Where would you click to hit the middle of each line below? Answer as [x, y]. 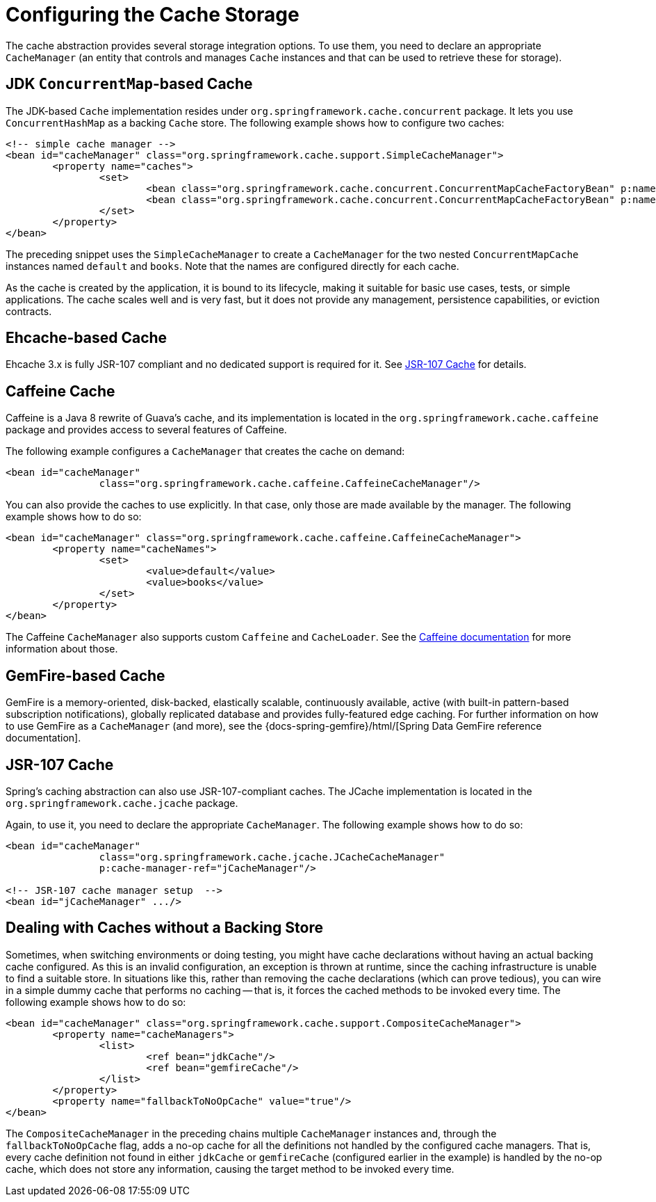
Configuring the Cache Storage [153, 15]
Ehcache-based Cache [87, 338]
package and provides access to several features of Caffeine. [146, 430]
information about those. [62, 649]
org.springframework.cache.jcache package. [122, 803]
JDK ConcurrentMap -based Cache [129, 84]
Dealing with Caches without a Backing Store [164, 928]
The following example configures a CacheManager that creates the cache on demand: [205, 451]
